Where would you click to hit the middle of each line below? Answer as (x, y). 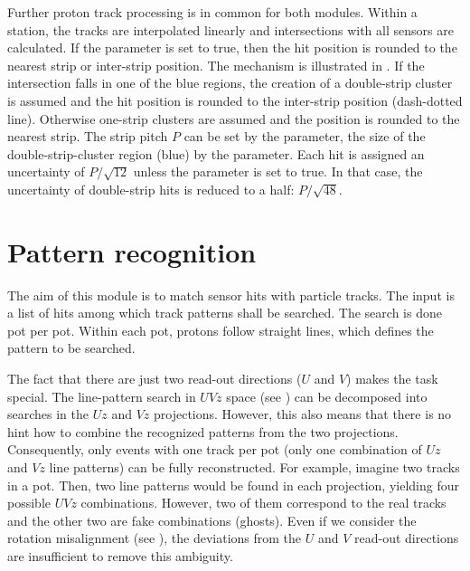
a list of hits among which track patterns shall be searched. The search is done (225, 313)
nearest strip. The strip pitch (88, 136)
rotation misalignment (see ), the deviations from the (155, 538)
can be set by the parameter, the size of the (305, 136)
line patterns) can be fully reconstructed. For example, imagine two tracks (254, 467)
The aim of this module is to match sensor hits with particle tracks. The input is (231, 295)
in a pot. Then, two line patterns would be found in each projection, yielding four (233, 485)
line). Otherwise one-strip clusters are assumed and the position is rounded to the (234, 118)
